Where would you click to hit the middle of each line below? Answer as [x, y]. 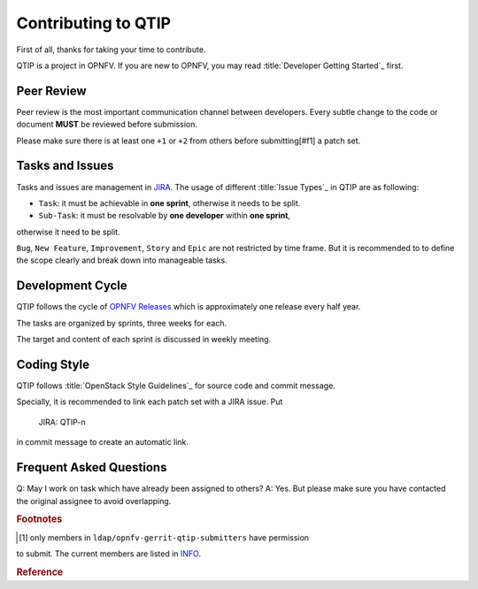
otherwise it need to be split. [68, 232]
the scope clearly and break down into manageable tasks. [122, 260]
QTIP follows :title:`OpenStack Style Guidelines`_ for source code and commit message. [176, 386]
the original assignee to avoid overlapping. [94, 501]
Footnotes [39, 519]
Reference [40, 572]
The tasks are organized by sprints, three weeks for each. [122, 323]
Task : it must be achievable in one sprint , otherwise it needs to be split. [170, 203]
